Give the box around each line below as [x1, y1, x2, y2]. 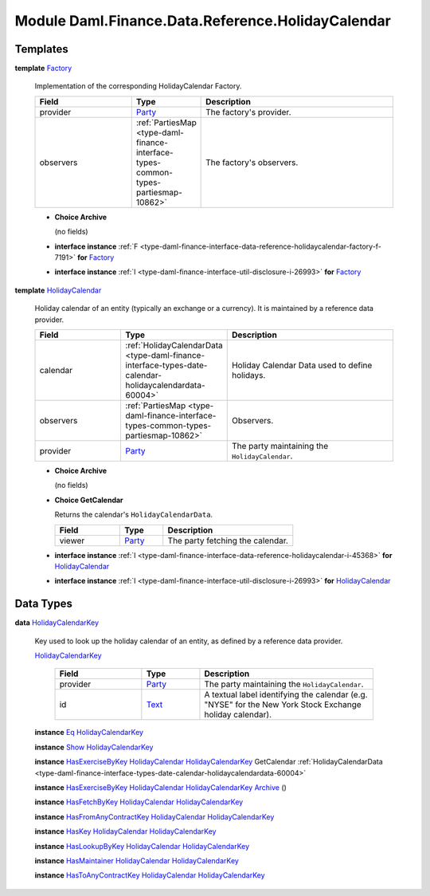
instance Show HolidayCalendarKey [34, 742, 154, 752]
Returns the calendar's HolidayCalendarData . [54, 510, 213, 520]
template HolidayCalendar [14, 285, 102, 295]
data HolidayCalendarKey [14, 618, 100, 627]
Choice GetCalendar [54, 495, 123, 505]
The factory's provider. [205, 106, 291, 117]
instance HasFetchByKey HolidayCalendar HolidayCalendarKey [34, 797, 244, 807]
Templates [14, 42, 68, 56]
